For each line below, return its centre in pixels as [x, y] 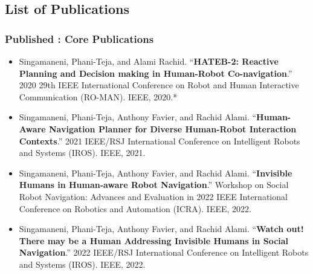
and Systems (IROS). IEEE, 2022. [82, 264]
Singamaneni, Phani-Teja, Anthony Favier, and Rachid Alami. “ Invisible [156, 173]
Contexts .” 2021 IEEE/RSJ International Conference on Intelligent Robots [160, 141]
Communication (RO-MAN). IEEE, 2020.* [98, 96]
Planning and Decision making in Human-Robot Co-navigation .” [156, 73]
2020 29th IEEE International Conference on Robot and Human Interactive [159, 85]
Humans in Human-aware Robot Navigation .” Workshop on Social [154, 185]
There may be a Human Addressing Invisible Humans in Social [154, 240]
